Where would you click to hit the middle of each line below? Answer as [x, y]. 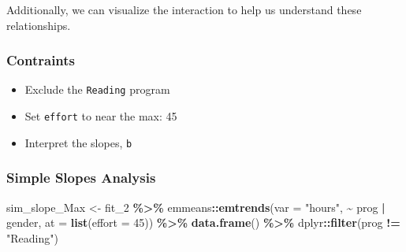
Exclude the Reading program [97, 89]
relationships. [39, 25]
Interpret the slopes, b [78, 142]
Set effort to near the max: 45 [101, 116]
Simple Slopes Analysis [81, 178]
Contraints [41, 60]
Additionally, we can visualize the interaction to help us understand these [184, 9]
